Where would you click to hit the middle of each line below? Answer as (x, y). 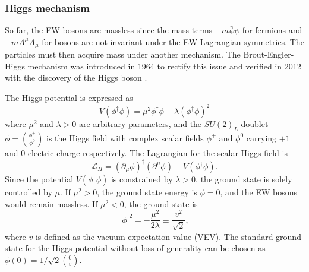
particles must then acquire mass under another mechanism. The (123, 54)
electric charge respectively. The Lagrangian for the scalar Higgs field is (157, 152)
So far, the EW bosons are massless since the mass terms (109, 30)
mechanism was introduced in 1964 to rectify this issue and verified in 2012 (164, 66)
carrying (261, 137)
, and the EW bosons (259, 192)
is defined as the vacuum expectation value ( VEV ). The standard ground (168, 236)
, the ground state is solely (244, 179)
